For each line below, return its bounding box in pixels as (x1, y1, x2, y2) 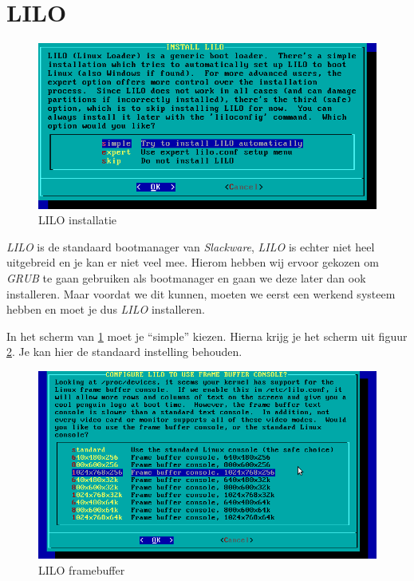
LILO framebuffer (38, 561, 125, 578)
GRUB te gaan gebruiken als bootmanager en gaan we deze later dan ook (6, 270, 366, 287)
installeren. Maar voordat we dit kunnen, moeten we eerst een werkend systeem (6, 285, 396, 302)
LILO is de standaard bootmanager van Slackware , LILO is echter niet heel (6, 238, 375, 255)
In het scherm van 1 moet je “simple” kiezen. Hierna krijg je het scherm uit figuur (6, 327, 408, 344)
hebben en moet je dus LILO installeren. (6, 301, 205, 318)
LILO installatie (38, 211, 117, 228)
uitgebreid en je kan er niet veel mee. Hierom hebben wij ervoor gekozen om (6, 254, 379, 271)
